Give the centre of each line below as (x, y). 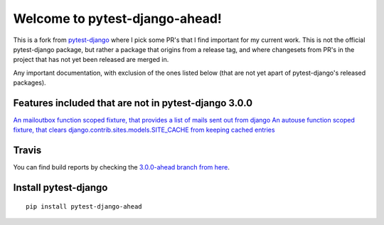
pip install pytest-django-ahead (84, 206)
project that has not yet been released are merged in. (91, 60)
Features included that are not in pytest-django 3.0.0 (133, 103)
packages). (30, 83)
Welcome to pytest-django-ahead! (117, 19)
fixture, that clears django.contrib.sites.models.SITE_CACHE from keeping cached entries (144, 130)
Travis (27, 151)
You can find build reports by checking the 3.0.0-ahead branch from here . (122, 167)
